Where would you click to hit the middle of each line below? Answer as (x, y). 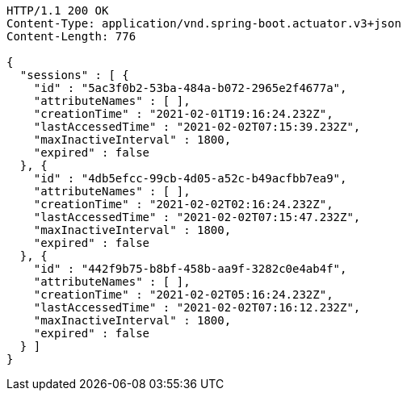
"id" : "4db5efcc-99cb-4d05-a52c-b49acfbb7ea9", (190, 178)
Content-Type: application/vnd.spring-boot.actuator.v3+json (204, 23)
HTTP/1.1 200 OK (58, 10)
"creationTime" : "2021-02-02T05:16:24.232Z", (183, 295)
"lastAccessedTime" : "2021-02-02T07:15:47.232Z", (197, 217)
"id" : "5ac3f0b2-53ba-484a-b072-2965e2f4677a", (190, 88)
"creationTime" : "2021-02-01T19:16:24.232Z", (183, 114)
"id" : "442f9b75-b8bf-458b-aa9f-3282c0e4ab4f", (190, 269)
